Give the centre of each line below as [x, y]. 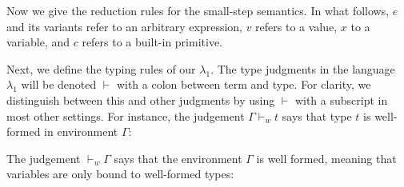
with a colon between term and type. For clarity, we [244, 84]
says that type [317, 115]
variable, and [38, 42]
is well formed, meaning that [326, 158]
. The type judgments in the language [303, 68]
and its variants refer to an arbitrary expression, [124, 26]
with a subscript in [341, 99]
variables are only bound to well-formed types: [120, 174]
